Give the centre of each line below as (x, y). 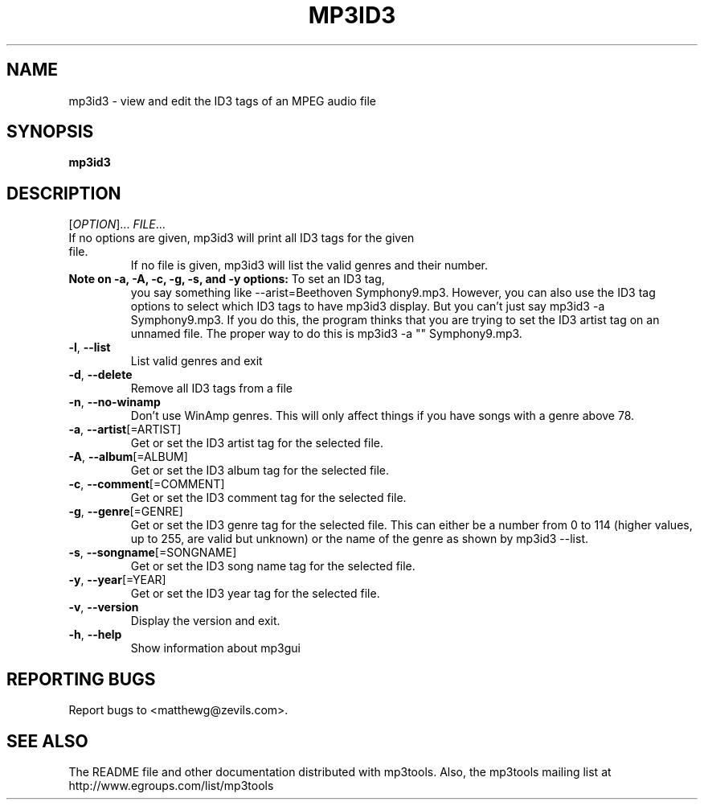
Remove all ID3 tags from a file (212, 389)
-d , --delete (100, 375)
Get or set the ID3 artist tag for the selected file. (257, 443)
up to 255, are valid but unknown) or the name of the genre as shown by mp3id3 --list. (359, 539)
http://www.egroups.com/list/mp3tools (171, 785)
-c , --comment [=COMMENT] (147, 484)
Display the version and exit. (205, 621)
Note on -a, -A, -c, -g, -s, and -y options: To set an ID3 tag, (227, 279)
